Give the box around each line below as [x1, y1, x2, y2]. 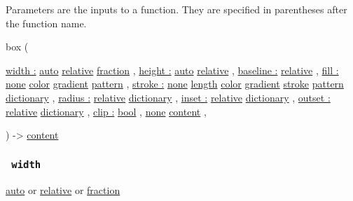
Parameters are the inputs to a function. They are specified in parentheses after [6, 2, 347, 16]
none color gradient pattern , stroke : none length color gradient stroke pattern [6, 76, 344, 91]
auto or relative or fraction [6, 182, 120, 197]
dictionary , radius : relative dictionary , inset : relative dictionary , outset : [6, 90, 331, 104]
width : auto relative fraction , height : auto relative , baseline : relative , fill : [6, 62, 339, 77]
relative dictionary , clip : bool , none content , [6, 104, 207, 118]
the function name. [6, 15, 87, 30]
